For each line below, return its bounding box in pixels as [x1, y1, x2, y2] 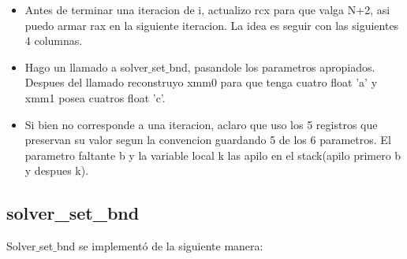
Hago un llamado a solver [24, 58, 148, 75]
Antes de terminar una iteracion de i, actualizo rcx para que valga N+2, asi [24, 2, 390, 17]
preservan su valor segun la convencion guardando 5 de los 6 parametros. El [24, 131, 391, 148]
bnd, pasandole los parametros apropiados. [169, 58, 375, 75]
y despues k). [24, 162, 89, 179]
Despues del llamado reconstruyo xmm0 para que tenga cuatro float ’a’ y [24, 74, 378, 91]
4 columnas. [24, 32, 83, 49]
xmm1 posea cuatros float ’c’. [24, 89, 166, 105]
